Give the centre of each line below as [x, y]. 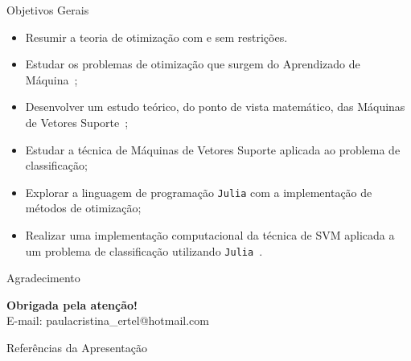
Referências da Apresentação [77, 348]
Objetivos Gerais [48, 10]
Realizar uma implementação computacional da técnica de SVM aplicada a [210, 235]
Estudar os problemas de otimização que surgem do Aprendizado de [193, 64]
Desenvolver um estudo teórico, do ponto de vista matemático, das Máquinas [215, 107]
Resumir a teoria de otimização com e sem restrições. [156, 37]
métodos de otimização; [83, 208]
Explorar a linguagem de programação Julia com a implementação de [199, 192]
